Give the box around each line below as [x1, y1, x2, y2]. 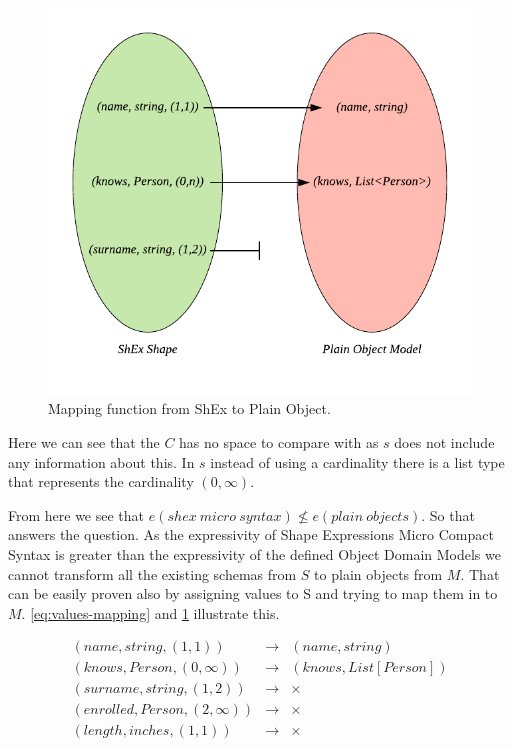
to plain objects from [314, 563, 443, 584]
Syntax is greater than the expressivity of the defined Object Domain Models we [8, 543, 501, 564]
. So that [421, 504, 475, 525]
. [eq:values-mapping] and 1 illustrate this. [21, 602, 280, 623]
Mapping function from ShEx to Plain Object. [48, 398, 331, 419]
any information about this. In [8, 451, 195, 472]
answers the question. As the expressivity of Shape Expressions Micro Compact [8, 524, 494, 545]
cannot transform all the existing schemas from [8, 563, 297, 584]
